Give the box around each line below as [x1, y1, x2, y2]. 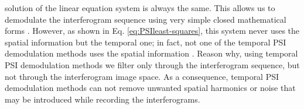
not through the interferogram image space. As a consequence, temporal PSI [5, 70, 279, 82]
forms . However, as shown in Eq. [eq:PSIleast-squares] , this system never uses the [5, 24, 300, 37]
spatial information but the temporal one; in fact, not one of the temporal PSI [5, 36, 286, 48]
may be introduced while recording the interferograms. [5, 93, 200, 105]
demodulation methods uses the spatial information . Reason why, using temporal [5, 47, 298, 59]
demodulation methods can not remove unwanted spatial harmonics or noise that [5, 82, 296, 94]
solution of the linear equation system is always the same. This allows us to [5, 2, 275, 13]
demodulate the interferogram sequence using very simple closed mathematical [5, 13, 286, 25]
